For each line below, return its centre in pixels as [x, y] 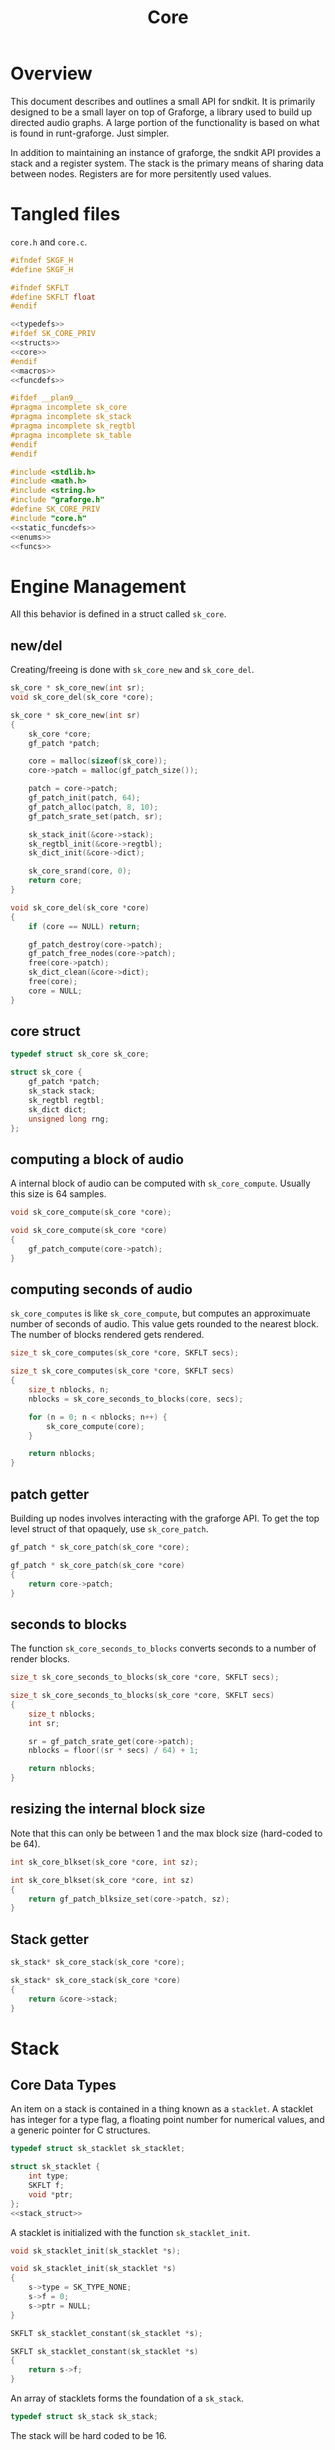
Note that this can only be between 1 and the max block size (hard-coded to [166, 1833]
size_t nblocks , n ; [69, 1390]
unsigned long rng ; [69, 1119]
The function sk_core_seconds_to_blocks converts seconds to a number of [163, 1648]
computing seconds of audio [101, 1289]
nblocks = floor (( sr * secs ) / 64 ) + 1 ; [113, 1751]
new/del [36, 645]
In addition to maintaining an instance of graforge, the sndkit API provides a [166, 152]
